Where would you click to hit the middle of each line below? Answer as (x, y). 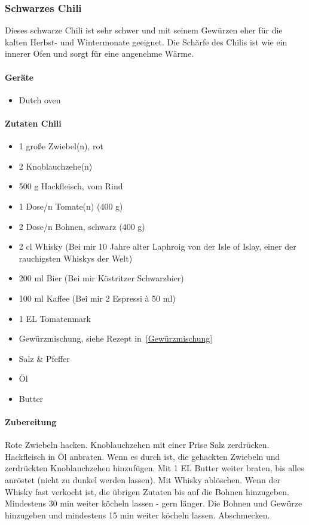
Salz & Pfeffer (44, 358)
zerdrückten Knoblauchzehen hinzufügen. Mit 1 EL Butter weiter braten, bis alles (154, 468)
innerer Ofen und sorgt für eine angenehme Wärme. (100, 53)
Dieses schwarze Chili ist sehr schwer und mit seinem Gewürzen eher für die (144, 30)
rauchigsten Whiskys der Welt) (76, 258)
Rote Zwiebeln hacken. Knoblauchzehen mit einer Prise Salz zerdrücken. (137, 445)
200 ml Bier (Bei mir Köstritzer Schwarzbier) (101, 278)
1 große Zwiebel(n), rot (61, 146)
